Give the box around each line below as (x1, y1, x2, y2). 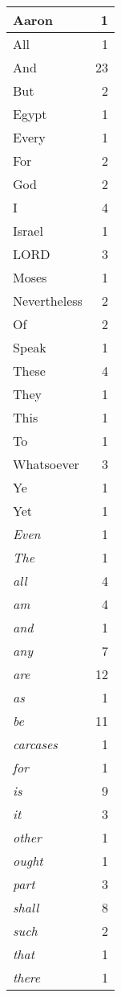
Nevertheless (13, 291, 83, 310)
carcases (13, 735, 58, 753)
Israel (13, 221, 43, 240)
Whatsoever (13, 455, 79, 473)
